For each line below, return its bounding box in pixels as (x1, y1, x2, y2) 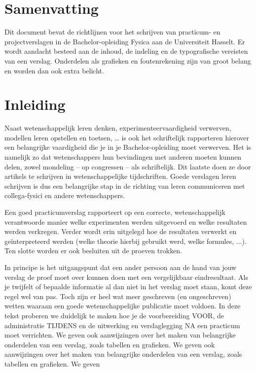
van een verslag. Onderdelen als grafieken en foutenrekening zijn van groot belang (4, 55, 251, 66)
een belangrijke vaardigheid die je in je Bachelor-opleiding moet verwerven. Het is (4, 142, 251, 152)
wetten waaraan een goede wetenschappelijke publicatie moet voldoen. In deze (4, 301, 241, 311)
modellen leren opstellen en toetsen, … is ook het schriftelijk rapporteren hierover (4, 132, 250, 142)
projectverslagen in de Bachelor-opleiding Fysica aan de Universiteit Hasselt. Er (4, 36, 245, 46)
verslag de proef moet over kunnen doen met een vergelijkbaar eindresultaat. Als (4, 271, 248, 282)
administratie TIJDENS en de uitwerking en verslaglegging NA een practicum (4, 320, 240, 330)
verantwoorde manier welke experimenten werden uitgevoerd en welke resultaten (4, 216, 247, 227)
